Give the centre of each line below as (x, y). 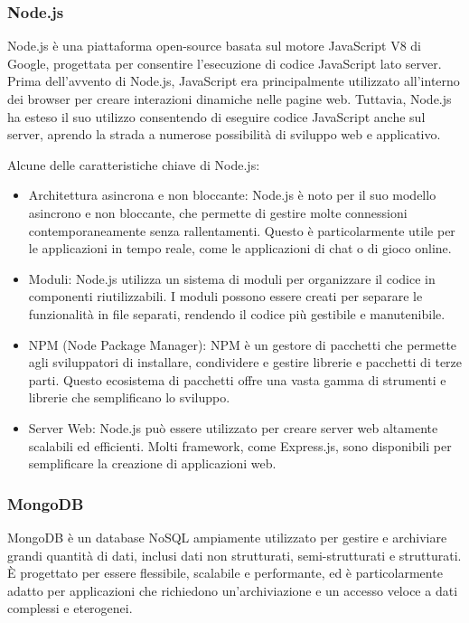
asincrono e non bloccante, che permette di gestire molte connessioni (218, 212)
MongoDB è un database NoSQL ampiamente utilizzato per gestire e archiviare (227, 537)
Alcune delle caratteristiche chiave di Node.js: (134, 164)
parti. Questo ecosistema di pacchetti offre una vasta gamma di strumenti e (237, 379)
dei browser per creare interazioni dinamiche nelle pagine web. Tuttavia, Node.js (230, 99)
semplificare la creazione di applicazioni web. (152, 463)
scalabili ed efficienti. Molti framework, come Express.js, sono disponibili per (240, 445)
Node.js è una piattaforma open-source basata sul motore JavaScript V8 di (214, 46)
